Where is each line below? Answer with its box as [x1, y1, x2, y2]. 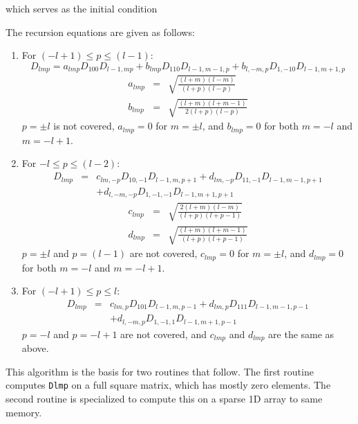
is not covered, [53, 118, 115, 133]
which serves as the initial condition [6, 1, 158, 15]
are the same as [268, 326, 335, 341]
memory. [6, 405, 42, 419]
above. [21, 341, 49, 355]
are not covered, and [120, 326, 207, 341]
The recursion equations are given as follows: [6, 24, 195, 39]
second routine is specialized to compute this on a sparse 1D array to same [6, 391, 323, 406]
